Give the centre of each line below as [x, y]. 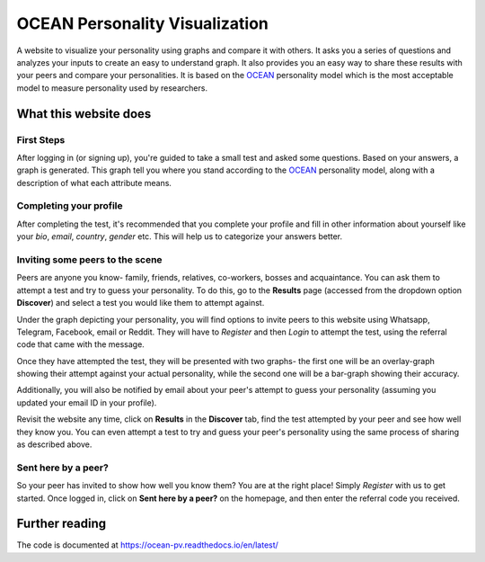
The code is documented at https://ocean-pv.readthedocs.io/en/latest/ [147, 545]
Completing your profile [70, 206]
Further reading [62, 524]
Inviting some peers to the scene [89, 259]
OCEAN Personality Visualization [143, 23]
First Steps [41, 139]
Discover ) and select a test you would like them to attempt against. [141, 303]
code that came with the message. [81, 344]
